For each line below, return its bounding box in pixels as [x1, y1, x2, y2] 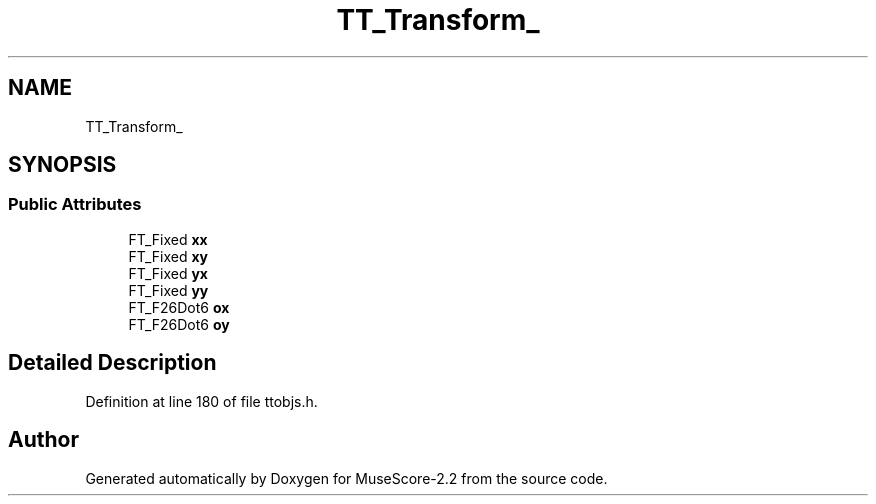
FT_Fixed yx [128, 264, 208, 282]
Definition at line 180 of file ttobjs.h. [85, 392, 318, 410]
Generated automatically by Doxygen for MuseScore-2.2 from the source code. [85, 469, 608, 487]
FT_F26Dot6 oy [128, 315, 230, 333]
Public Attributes [8, 194, 142, 215]
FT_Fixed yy [128, 281, 209, 299]
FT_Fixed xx [128, 230, 208, 248]
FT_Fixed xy [128, 247, 208, 265]
